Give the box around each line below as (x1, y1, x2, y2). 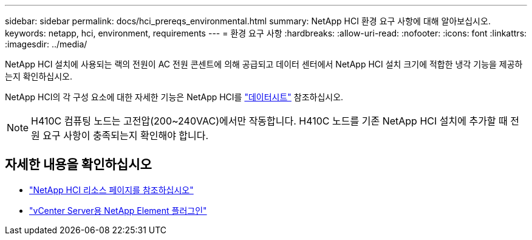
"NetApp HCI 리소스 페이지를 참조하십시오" (29, 184, 194, 195)
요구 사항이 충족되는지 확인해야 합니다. (43, 129, 209, 142)
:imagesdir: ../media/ (5, 39, 87, 49)
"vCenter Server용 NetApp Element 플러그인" (29, 205, 207, 216)
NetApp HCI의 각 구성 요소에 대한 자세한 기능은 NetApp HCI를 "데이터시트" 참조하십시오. (5, 92, 344, 102)
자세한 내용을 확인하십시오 (5, 157, 152, 173)
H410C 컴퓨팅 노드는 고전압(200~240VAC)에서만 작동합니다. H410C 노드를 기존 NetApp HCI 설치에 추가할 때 (31, 115, 508, 127)
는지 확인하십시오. (5, 71, 73, 81)
